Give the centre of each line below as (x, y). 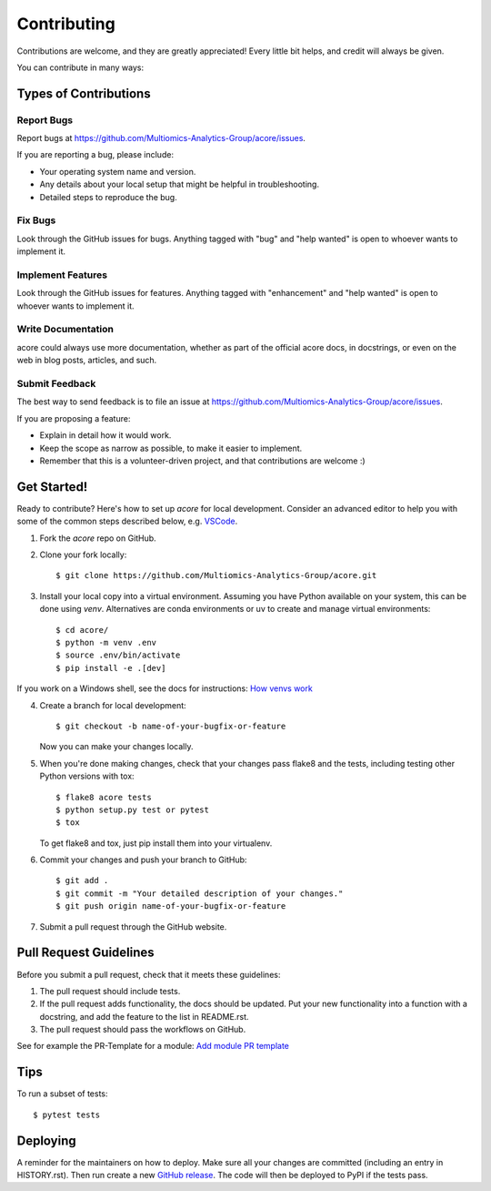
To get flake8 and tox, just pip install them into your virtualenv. (156, 843)
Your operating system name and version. (118, 171)
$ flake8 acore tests (104, 797)
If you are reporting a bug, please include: (95, 155)
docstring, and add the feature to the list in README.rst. (144, 1016)
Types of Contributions (84, 93)
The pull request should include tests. (110, 991)
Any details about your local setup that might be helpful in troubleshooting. (180, 184)
